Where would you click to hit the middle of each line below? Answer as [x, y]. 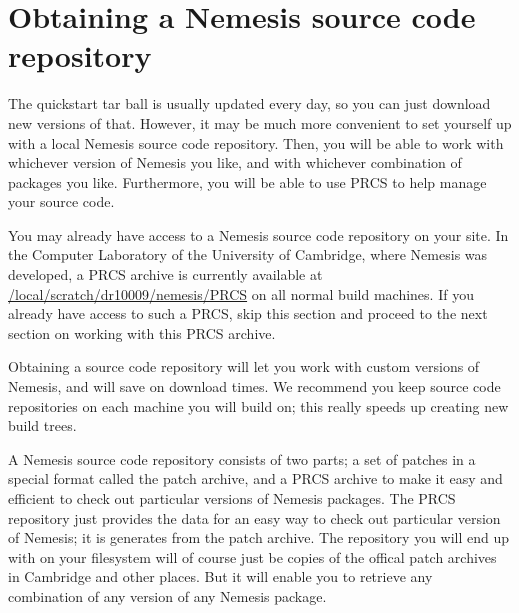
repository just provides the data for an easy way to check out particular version [254, 517]
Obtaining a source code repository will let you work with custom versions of [244, 366]
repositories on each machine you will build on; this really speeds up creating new [258, 405]
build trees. [42, 425]
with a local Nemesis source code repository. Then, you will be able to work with [256, 142]
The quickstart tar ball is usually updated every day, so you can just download [249, 103]
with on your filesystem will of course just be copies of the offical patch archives [252, 556]
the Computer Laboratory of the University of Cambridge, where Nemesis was [248, 254]
